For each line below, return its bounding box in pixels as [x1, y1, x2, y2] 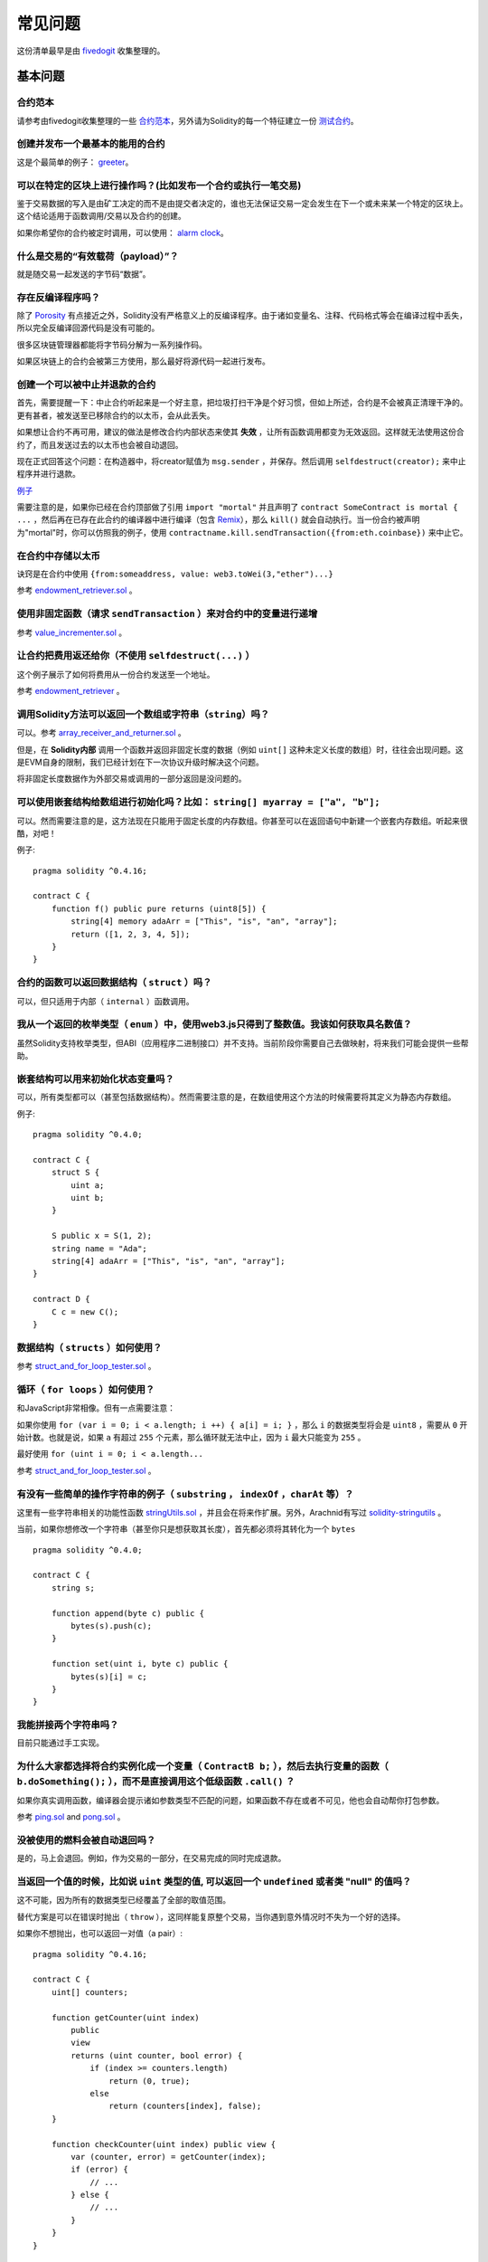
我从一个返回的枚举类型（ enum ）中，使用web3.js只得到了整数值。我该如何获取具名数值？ [16, 1018, 413, 1031]
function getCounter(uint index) [51, 2012, 201, 2022]
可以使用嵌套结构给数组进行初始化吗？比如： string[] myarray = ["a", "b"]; [16, 796, 380, 809]
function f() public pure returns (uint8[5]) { [51, 903, 267, 914]
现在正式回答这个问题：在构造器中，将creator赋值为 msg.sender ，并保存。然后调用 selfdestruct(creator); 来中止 [16, 455, 466, 466]
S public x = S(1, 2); [51, 1231, 153, 1241]
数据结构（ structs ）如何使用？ [16, 1341, 163, 1354]
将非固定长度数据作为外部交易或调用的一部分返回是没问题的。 [16, 774, 247, 784]
